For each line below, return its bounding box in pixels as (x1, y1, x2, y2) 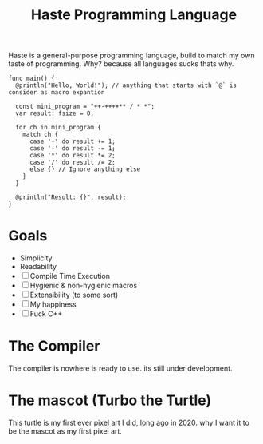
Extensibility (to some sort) (29, 290, 119, 300)
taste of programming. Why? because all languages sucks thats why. (8, 59, 234, 69)
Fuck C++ (29, 309, 63, 319)
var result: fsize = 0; (15, 109, 94, 117)
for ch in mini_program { (15, 124, 102, 132)
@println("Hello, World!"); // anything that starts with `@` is (15, 81, 237, 89)
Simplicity (19, 253, 53, 263)
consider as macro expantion (8, 89, 105, 97)
